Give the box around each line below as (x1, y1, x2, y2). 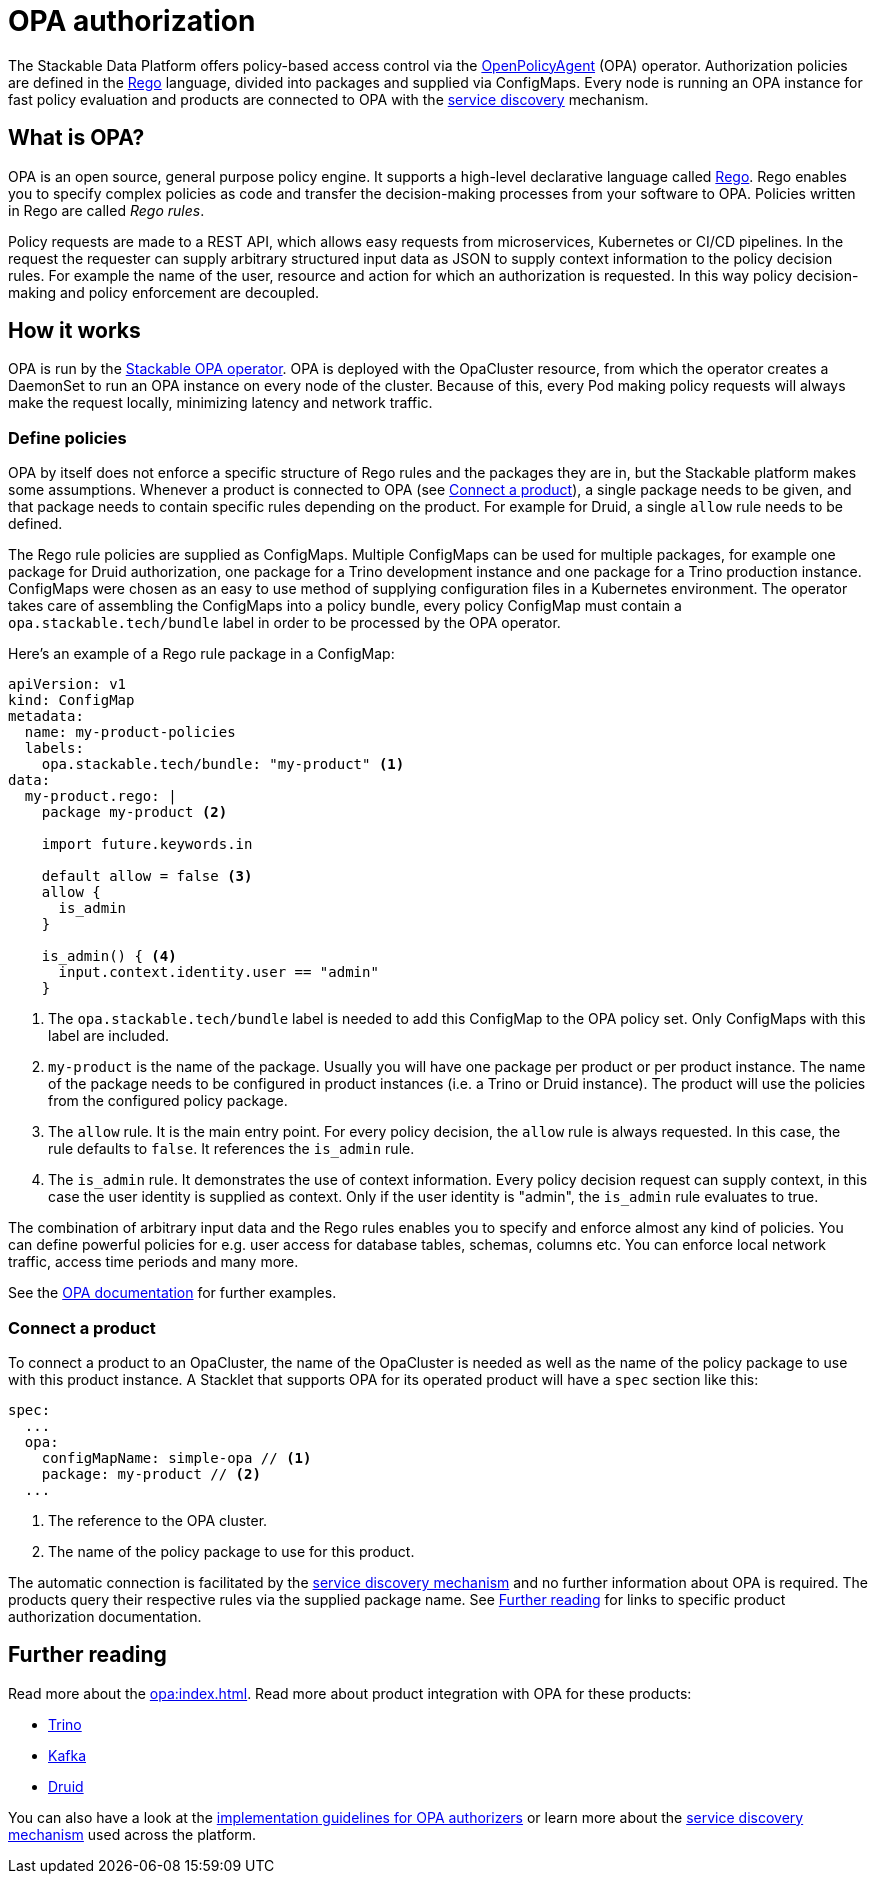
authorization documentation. (8, 1607, 202, 1625)
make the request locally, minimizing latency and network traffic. (8, 394, 433, 412)
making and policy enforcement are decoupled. (8, 283, 320, 301)
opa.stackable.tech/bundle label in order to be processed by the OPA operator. (8, 614, 561, 632)
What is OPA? (8, 125, 145, 151)
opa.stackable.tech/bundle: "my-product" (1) (41, 756, 405, 773)
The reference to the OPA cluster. (48, 1511, 268, 1529)
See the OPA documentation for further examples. (8, 1284, 337, 1302)
